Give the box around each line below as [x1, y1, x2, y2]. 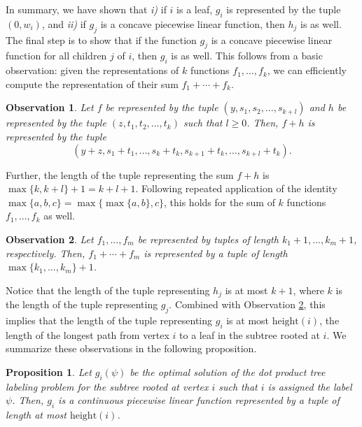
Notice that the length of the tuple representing [6, 282, 210, 297]
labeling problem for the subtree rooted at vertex [6, 379, 209, 393]
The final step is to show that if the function [6, 32, 197, 47]
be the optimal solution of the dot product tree [130, 364, 326, 379]
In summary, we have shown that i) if [6, 2, 167, 16]
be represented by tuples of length [137, 231, 279, 246]
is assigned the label [267, 379, 352, 393]
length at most [6, 407, 67, 422]
